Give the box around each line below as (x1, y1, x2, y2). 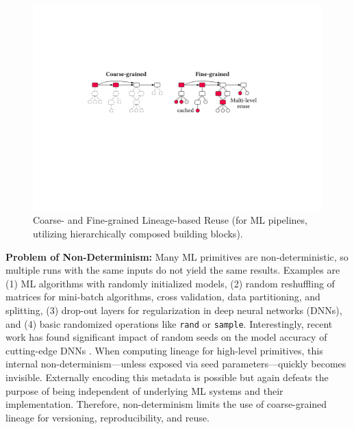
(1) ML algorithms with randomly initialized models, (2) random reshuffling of (5, 276, 335, 290)
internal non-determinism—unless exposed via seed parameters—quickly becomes (5, 356, 346, 371)
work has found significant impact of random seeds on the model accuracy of (5, 330, 327, 344)
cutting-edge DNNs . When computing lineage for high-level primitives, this (5, 343, 323, 357)
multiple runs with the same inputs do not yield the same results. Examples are (5, 263, 340, 277)
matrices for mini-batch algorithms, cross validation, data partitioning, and (5, 289, 320, 304)
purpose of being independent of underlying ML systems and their (5, 383, 283, 398)
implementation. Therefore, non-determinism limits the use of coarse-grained (5, 397, 327, 411)
